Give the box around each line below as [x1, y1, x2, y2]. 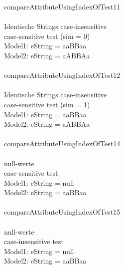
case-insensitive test [4, 236, 64, 247]
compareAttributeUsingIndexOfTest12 [4, 70, 121, 80]
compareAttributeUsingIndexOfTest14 [4, 138, 121, 149]
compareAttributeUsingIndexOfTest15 [4, 207, 121, 217]
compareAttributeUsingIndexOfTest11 [4, 1, 121, 11]
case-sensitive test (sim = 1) [4, 99, 90, 109]
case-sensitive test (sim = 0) [4, 30, 90, 41]
